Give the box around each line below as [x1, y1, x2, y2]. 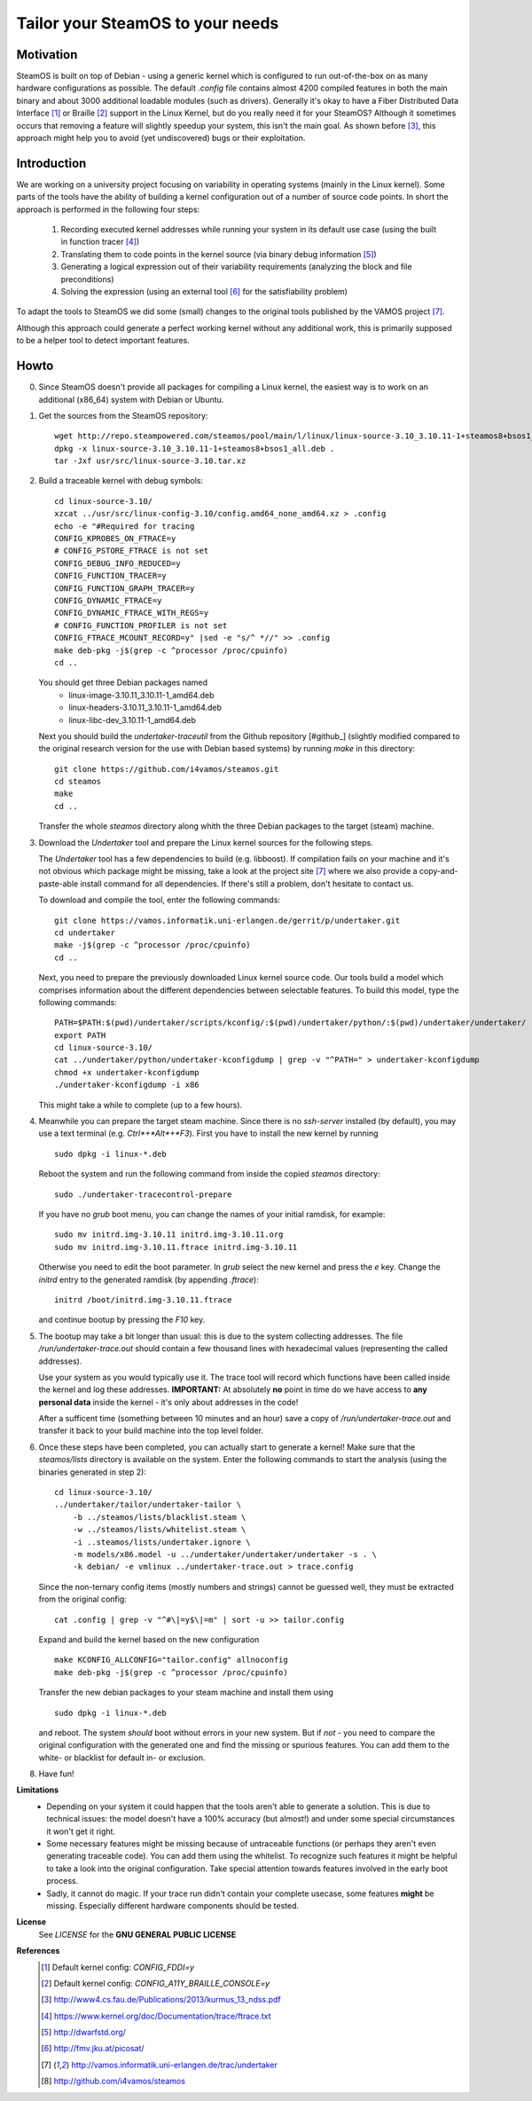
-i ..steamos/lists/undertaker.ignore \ [72, 1537, 252, 1547]
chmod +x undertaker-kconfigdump [54, 1067, 199, 1077]
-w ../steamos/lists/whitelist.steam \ [72, 1524, 246, 1535]
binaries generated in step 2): [38, 1467, 146, 1477]
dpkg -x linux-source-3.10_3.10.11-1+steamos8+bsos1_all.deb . [54, 444, 335, 453]
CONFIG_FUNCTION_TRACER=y [54, 570, 168, 581]
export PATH [54, 1030, 106, 1040]
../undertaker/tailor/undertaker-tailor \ [54, 1499, 242, 1510]
